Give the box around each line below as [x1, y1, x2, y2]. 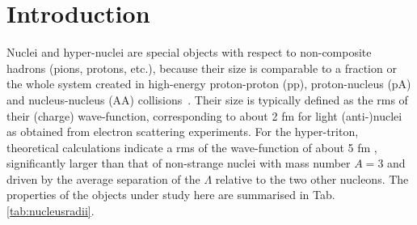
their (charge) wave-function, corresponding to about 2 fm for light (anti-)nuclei [6, 107, 402, 124]
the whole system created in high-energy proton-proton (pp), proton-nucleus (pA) [6, 75, 411, 92]
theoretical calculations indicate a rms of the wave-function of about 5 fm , [6, 138, 377, 155]
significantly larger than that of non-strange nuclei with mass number [6, 155, 351, 172]
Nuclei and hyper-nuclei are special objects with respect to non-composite [6, 44, 372, 61]
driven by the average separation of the [6, 170, 200, 187]
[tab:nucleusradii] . [6, 202, 95, 219]
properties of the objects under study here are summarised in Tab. [6, 186, 335, 203]
